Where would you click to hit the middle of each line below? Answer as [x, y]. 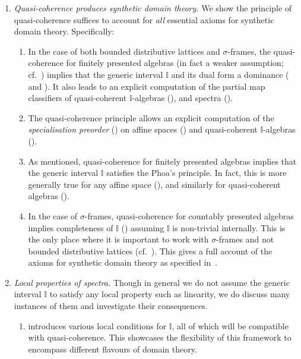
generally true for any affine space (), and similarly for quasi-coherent [154, 184]
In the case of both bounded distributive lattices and [124, 51]
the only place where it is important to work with [118, 239]
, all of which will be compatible [230, 325]
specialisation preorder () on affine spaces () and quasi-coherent [143, 129]
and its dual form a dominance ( [230, 74]
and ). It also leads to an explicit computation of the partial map [147, 86]
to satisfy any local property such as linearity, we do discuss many [170, 294]
